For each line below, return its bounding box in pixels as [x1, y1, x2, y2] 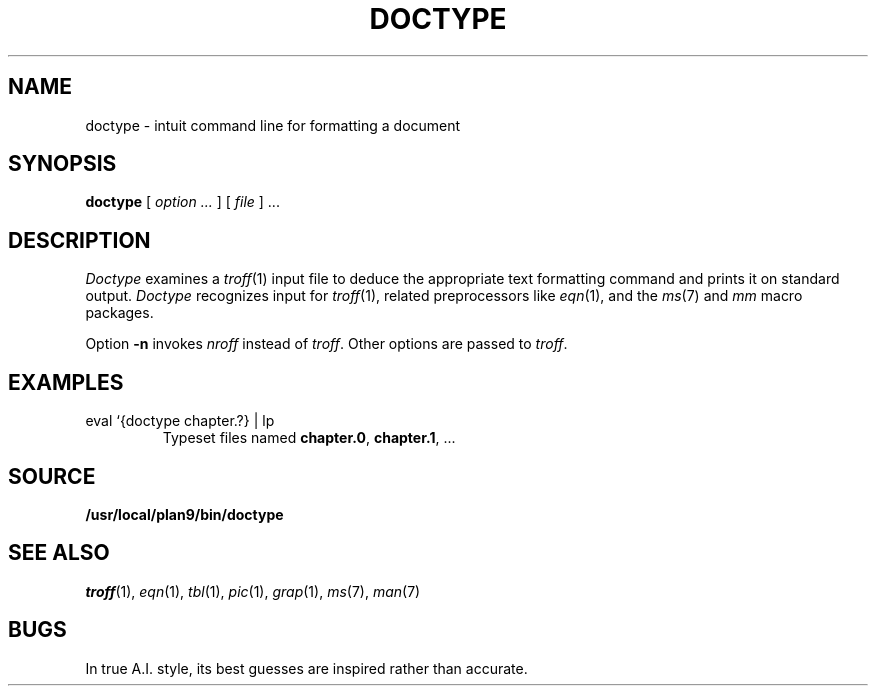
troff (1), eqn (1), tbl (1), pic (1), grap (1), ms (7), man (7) [85, 582, 421, 600]
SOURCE [8, 463, 96, 489]
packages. [85, 304, 154, 322]
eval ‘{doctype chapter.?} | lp [85, 412, 275, 430]
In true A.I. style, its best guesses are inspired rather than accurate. [85, 659, 528, 677]
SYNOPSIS [8, 151, 117, 177]
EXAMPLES [8, 369, 124, 395]
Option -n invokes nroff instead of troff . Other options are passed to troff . [85, 335, 568, 353]
